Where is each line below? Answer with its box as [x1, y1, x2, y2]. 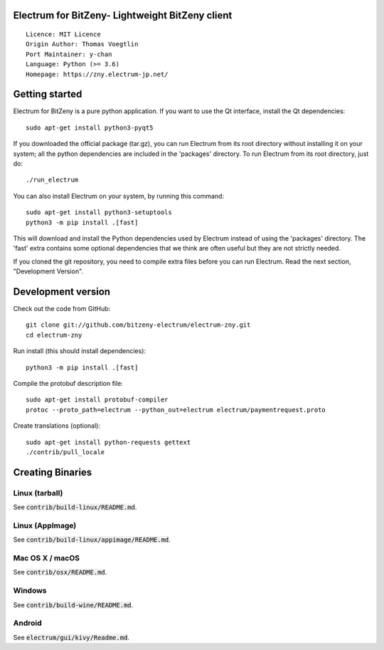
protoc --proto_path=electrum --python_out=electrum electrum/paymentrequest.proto [26, 406, 326, 414]
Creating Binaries [13, 466, 92, 478]
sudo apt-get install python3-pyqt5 [26, 123, 154, 132]
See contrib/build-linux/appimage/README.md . [13, 535, 171, 544]
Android [13, 618, 42, 628]
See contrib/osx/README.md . [13, 568, 107, 577]
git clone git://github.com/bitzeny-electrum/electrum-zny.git [26, 321, 251, 329]
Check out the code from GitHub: [13, 305, 111, 313]
